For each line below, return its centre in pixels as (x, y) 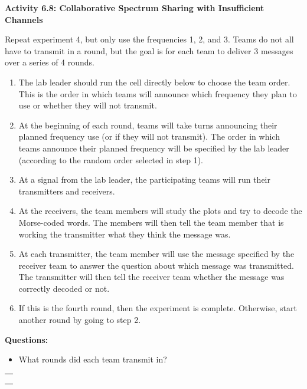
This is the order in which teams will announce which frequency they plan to (158, 93)
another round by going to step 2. (80, 320)
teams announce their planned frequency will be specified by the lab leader (154, 148)
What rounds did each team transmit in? (93, 359)
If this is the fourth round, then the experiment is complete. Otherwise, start (158, 308)
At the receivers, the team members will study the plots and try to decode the (160, 211)
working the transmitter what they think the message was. (125, 234)
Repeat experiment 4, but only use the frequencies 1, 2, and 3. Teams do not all (149, 39)
